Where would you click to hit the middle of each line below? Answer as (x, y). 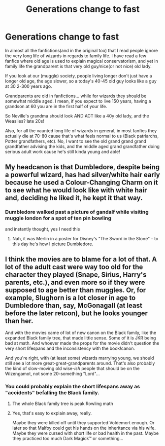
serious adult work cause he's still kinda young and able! (63, 151)
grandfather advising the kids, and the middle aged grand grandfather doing (82, 146)
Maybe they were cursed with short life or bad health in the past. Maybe (85, 433)
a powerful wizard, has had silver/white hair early (82, 175)
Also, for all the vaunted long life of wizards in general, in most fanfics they (81, 130)
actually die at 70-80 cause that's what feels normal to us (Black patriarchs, (82, 136)
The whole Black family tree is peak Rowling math (63, 404)
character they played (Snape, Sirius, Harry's (76, 275)
